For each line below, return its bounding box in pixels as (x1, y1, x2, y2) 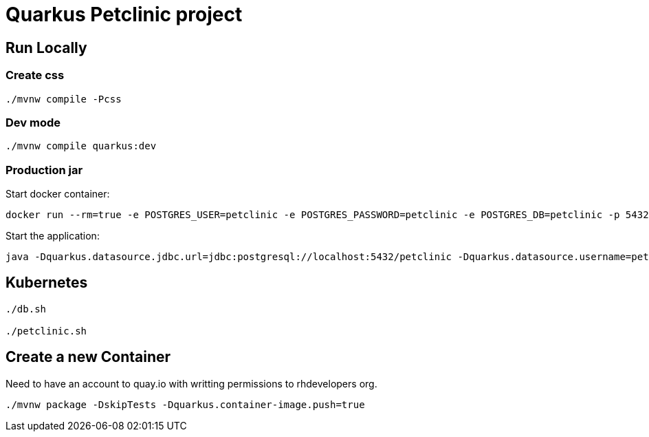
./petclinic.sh (5, 325, 87, 337)
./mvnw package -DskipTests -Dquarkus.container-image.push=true (5, 398, 365, 410)
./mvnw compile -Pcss (5, 93, 122, 105)
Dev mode (5, 115, 60, 129)
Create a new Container (5, 348, 171, 366)
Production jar (5, 162, 83, 177)
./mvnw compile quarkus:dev (5, 140, 157, 152)
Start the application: (5, 230, 100, 242)
